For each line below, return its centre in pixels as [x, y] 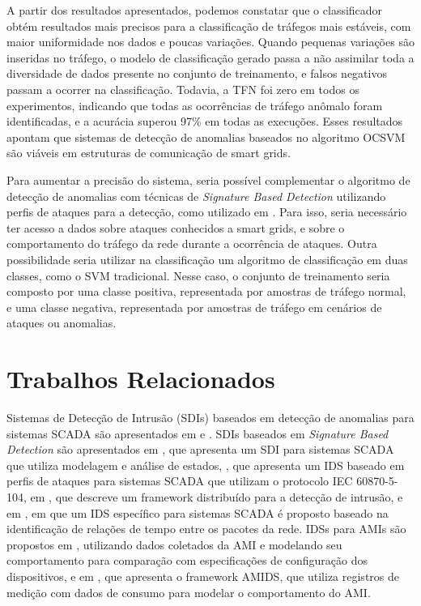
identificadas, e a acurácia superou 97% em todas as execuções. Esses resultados [205, 121]
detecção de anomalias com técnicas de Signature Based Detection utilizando [196, 196]
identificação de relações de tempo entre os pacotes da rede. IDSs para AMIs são [206, 529]
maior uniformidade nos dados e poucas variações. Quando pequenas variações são [210, 42]
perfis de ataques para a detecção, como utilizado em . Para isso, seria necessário [207, 212]
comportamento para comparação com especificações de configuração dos [187, 560]
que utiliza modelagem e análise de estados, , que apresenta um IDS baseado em [206, 465]
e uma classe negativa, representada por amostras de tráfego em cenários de [194, 307]
